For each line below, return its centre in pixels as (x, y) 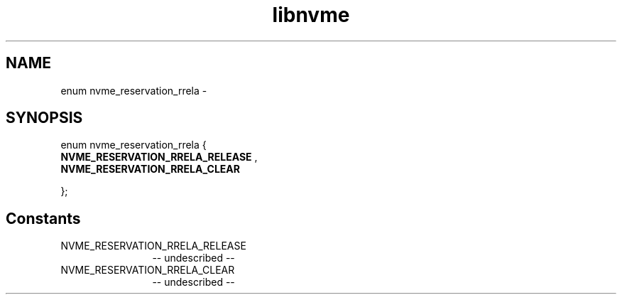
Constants (43, 218)
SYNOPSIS (44, 118)
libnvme (311, 15)
